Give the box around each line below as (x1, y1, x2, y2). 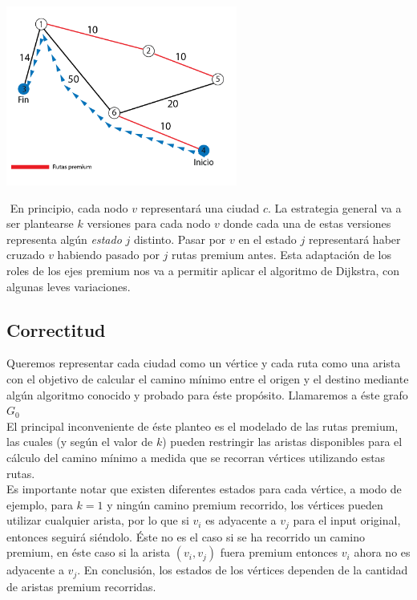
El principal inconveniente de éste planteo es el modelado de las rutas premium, (6, 417, 399, 434)
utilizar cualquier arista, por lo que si (6, 512, 189, 529)
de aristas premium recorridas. (6, 578, 156, 594)
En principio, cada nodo (10, 199, 128, 216)
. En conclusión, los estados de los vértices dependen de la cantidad (77, 561, 408, 578)
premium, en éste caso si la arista (6, 544, 171, 561)
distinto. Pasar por (133, 230, 226, 247)
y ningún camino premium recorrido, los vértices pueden (107, 496, 383, 513)
